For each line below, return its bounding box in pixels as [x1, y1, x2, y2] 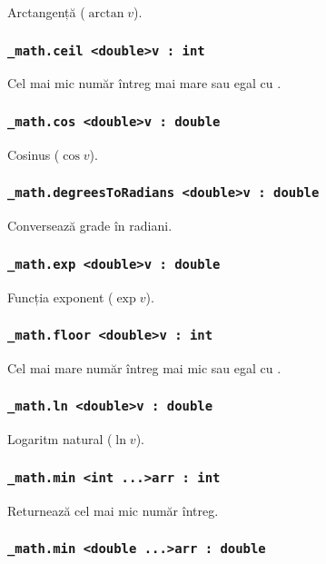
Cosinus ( [7, 144, 60, 163]
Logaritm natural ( [7, 430, 113, 449]
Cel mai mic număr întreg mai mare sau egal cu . [7, 74, 282, 93]
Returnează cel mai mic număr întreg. [7, 500, 219, 519]
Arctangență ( [7, 3, 85, 21]
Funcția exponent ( [7, 287, 114, 306]
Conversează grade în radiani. [7, 216, 173, 235]
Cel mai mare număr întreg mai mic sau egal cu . [7, 358, 282, 377]
